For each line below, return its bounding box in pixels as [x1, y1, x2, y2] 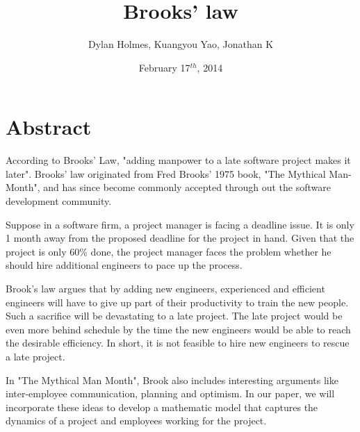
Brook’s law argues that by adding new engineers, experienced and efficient [6, 281, 325, 295]
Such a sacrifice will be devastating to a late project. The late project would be [6, 308, 343, 323]
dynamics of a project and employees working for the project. [6, 413, 267, 428]
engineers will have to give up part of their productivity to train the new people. [6, 294, 349, 309]
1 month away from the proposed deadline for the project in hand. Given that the [6, 231, 354, 245]
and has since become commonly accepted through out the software [43, 180, 331, 194]
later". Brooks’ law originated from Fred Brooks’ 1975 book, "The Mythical [6, 166, 326, 181]
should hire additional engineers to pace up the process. [6, 258, 243, 272]
